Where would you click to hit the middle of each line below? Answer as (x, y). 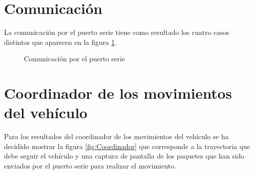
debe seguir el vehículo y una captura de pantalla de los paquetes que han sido (124, 156)
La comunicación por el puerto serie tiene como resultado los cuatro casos (117, 32)
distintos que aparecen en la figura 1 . (60, 42)
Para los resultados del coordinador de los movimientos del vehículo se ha (116, 136)
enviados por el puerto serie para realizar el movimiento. (90, 166)
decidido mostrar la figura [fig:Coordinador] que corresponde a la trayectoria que (127, 146)
